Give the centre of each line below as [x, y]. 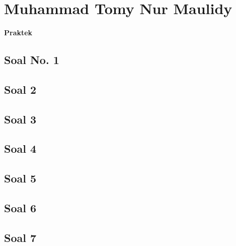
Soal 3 [20, 119]
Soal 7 [20, 237]
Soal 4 [20, 148]
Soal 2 [20, 89]
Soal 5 [20, 178]
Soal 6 [20, 208]
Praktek [18, 33]
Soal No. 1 [32, 60]
